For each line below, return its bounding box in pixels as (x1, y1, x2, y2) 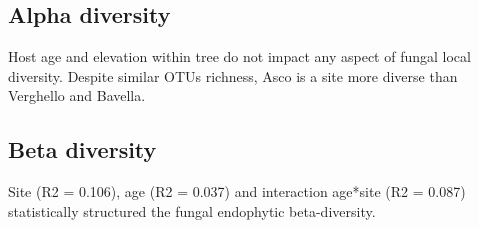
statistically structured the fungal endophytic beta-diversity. (8, 200, 376, 221)
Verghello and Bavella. (8, 85, 146, 106)
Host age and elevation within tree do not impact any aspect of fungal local (8, 46, 471, 67)
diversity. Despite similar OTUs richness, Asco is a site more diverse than (8, 65, 458, 86)
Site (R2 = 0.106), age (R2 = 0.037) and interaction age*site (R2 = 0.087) (8, 181, 466, 202)
